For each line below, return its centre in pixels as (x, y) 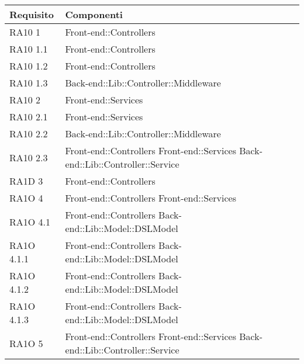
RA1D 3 (26, 181)
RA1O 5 (26, 343)
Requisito (32, 14)
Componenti (94, 14)
